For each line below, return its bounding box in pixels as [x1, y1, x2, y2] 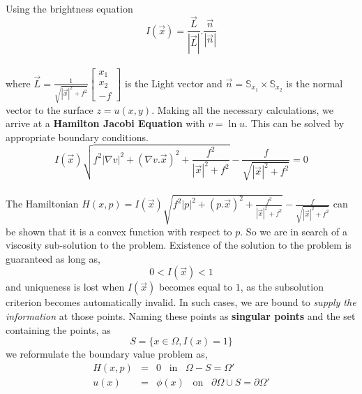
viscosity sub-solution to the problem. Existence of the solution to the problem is [6, 238, 352, 252]
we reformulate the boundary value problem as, [6, 346, 208, 361]
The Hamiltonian [6, 196, 79, 211]
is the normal [286, 75, 343, 90]
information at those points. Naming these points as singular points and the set [6, 309, 356, 323]
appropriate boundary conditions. [6, 129, 149, 144]
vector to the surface [6, 102, 93, 117]
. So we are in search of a [240, 224, 348, 238]
